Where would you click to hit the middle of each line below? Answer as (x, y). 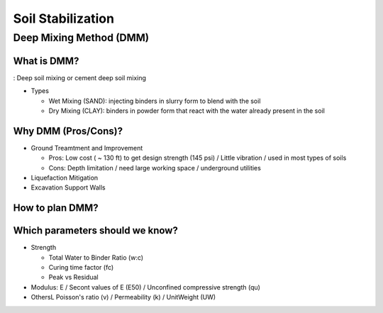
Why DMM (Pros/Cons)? (68, 131)
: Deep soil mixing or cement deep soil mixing (80, 77)
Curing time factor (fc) (81, 268)
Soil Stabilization (64, 18)
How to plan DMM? (56, 208)
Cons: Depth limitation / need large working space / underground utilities (155, 168)
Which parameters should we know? (96, 231)
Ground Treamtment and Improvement (87, 148)
